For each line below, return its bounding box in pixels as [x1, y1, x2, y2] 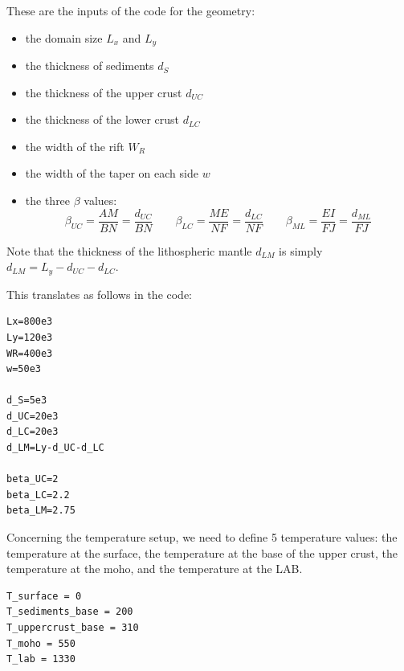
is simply [279, 242, 323, 259]
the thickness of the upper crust [25, 84, 182, 100]
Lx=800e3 [6, 316, 53, 328]
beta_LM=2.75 [6, 505, 75, 517]
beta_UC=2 [6, 473, 59, 485]
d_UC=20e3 [6, 410, 59, 422]
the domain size [25, 29, 103, 46]
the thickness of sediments [25, 57, 154, 74]
